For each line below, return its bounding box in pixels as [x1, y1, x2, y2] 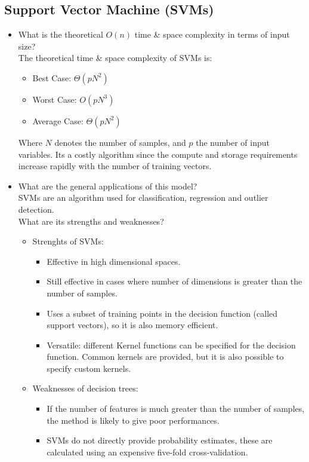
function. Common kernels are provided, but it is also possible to [47, 350, 284, 363]
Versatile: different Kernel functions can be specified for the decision [47, 338, 296, 351]
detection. [18, 203, 54, 215]
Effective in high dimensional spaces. [47, 255, 181, 267]
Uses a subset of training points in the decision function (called [47, 307, 278, 319]
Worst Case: [32, 93, 77, 105]
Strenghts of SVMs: [32, 235, 104, 247]
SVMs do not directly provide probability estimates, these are [47, 434, 273, 446]
